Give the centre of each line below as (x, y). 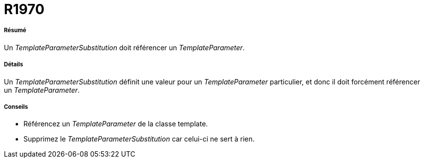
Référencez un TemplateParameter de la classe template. (116, 124)
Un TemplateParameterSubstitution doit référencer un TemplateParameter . (124, 47)
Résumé (15, 30)
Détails (14, 65)
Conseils (16, 107)
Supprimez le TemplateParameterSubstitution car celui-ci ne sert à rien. (139, 139)
